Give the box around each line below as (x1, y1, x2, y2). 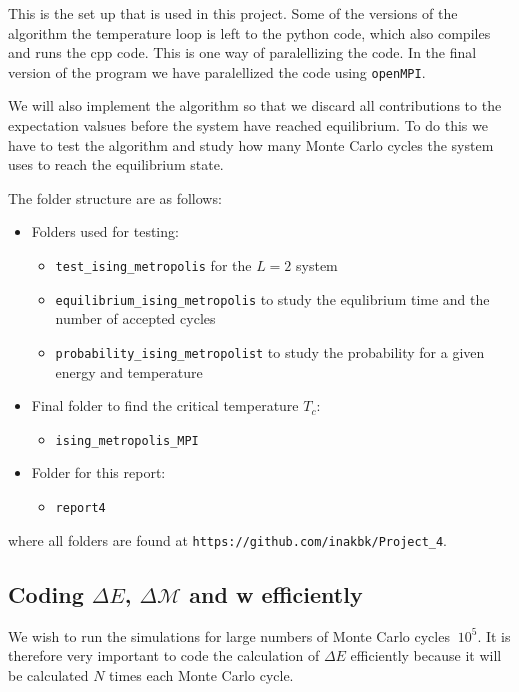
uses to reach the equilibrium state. (8, 154, 224, 175)
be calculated (8, 664, 89, 685)
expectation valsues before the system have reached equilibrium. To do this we (8, 115, 488, 136)
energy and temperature (55, 361, 203, 382)
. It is (477, 625, 511, 646)
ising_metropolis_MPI (55, 433, 199, 448)
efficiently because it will (350, 645, 502, 666)
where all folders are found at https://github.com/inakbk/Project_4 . (8, 529, 448, 550)
